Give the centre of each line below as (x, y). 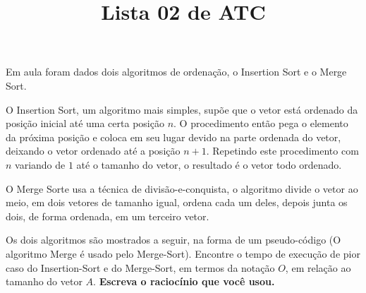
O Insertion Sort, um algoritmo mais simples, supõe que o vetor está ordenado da (182, 109)
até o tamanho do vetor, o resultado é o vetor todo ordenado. (209, 164)
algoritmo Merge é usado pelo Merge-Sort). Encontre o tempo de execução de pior (183, 253)
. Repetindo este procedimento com (282, 151)
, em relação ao (318, 267)
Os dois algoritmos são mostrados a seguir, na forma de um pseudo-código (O (173, 240)
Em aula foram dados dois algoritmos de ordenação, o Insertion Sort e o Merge (176, 72)
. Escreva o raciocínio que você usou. (184, 281)
